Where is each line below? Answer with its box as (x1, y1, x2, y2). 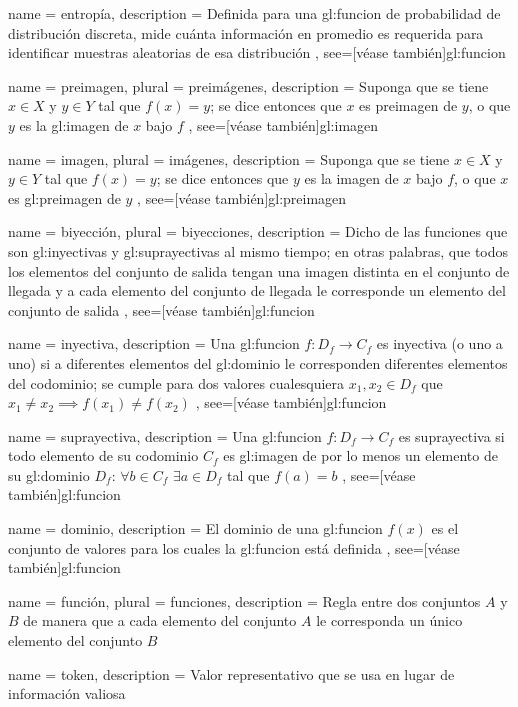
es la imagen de (304, 168, 399, 189)
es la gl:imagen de (19, 114, 129, 135)
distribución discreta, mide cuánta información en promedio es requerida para (8, 22, 484, 43)
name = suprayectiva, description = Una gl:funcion (8, 425, 322, 446)
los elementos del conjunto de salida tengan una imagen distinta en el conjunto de (8, 260, 510, 281)
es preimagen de (359, 95, 458, 116)
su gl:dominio (8, 464, 90, 485)
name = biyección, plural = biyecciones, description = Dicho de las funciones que (8, 221, 508, 242)
